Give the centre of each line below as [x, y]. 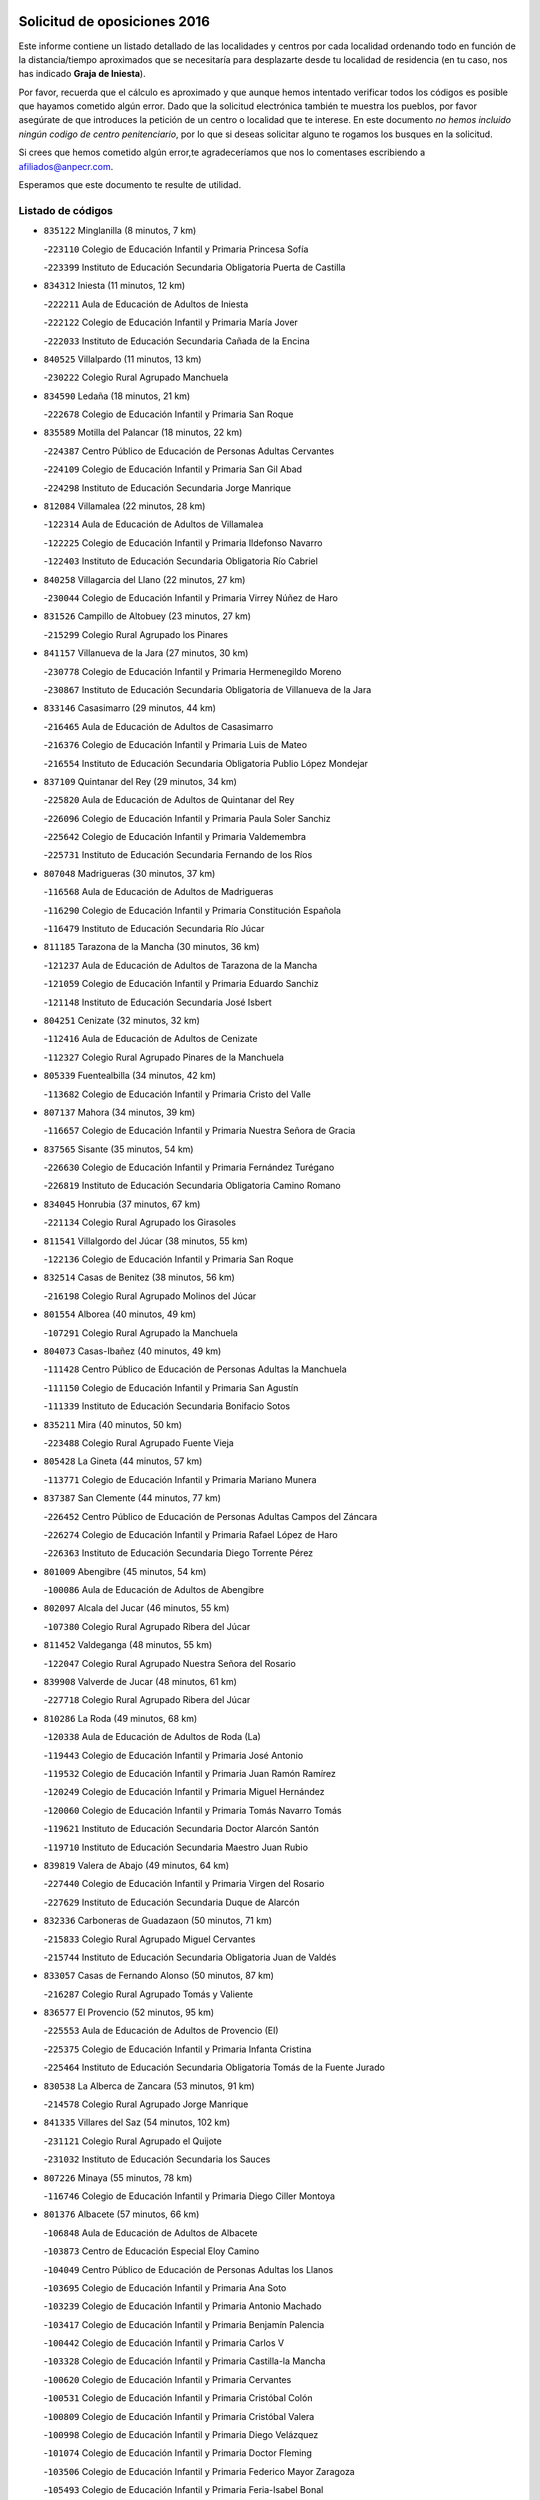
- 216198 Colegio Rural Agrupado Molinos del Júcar [150, 1296]
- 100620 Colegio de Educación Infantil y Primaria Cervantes [167, 2379]
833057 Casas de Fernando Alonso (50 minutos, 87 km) [159, 1976]
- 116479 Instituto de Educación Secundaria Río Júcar [154, 929]
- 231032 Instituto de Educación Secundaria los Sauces [157, 2159]
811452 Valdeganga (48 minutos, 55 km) [128, 1645]
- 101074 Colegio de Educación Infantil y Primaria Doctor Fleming [177, 2453]
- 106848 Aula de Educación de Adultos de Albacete [151, 2232]
